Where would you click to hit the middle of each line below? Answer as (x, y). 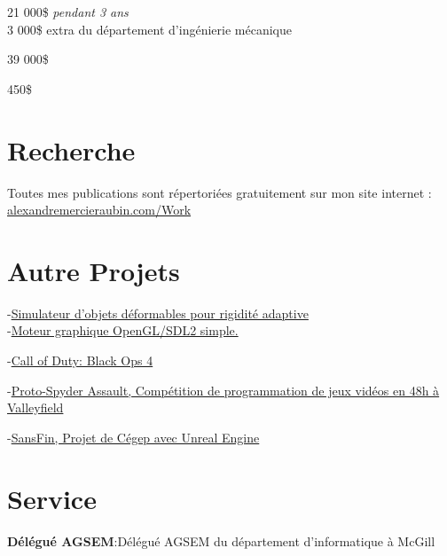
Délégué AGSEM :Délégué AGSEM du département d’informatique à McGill (221, 540)
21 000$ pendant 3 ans (68, 12)
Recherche (71, 149)
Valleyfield (35, 407)
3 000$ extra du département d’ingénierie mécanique (149, 29)
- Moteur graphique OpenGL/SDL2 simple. (123, 330)
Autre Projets (94, 270)
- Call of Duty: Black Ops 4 (80, 360)
